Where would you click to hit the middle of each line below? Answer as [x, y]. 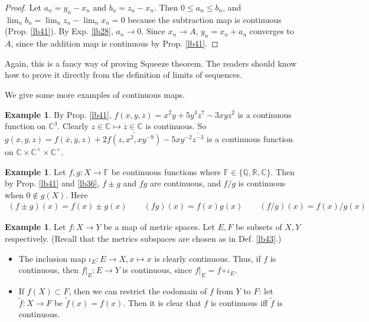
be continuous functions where [166, 171]
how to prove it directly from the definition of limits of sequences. [124, 75]
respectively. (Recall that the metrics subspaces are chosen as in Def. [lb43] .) [143, 238]
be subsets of [259, 227]
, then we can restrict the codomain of [138, 290]
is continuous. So [176, 126]
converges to [272, 31]
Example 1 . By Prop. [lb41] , [58, 114]
